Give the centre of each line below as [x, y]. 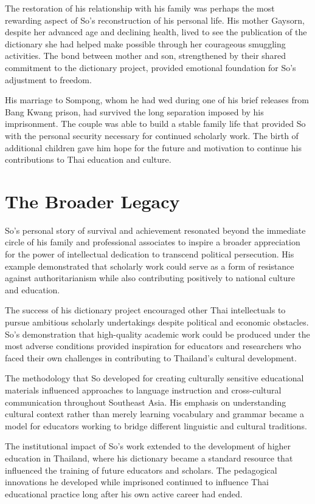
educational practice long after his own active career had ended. [124, 493]
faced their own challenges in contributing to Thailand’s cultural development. [151, 357]
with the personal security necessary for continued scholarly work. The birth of [152, 135]
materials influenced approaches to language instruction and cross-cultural [143, 390]
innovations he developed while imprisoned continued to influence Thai [137, 482]
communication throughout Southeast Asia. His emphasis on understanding [146, 402]
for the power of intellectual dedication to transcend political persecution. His [150, 254]
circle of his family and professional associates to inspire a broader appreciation [153, 242]
